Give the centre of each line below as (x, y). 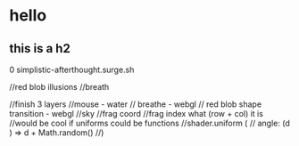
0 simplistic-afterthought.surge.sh (72, 69)
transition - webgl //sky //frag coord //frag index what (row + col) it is (136, 114)
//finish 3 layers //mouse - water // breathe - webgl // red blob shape (135, 104)
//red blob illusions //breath (59, 87)
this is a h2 (40, 49)
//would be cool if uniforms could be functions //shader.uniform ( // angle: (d (149, 123)
